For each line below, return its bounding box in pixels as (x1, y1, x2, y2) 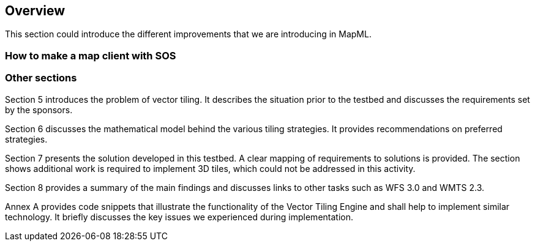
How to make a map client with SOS (5, 49, 176, 62)
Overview (5, 3, 65, 18)
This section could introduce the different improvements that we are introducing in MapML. (5, 29, 372, 40)
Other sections (5, 72, 77, 84)
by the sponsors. (5, 104, 73, 115)
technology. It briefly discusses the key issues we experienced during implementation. (5, 211, 353, 222)
